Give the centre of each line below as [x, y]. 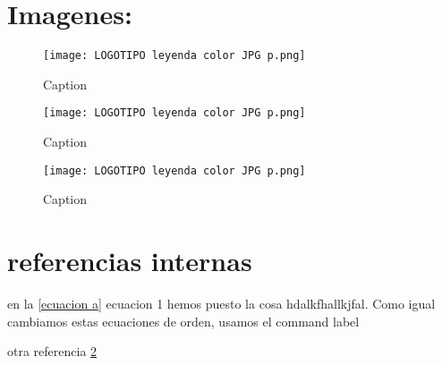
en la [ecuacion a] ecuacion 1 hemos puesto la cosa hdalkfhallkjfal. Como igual [221, 303]
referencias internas [130, 261]
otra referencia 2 [52, 351]
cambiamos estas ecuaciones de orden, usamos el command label [183, 321]
